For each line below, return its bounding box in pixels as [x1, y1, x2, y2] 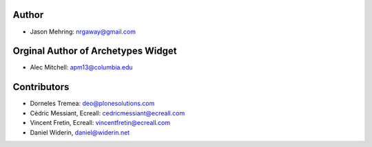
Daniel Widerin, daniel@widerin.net [30, 128, 130, 137]
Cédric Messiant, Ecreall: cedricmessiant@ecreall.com [30, 109, 185, 117]
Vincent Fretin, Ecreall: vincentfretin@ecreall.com [30, 119, 171, 127]
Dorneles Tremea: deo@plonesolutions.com [30, 100, 155, 108]
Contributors [12, 81, 70, 93]
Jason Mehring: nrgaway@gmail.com [30, 27, 136, 36]
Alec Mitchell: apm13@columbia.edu [30, 63, 134, 71]
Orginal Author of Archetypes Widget [12, 45, 177, 57]
